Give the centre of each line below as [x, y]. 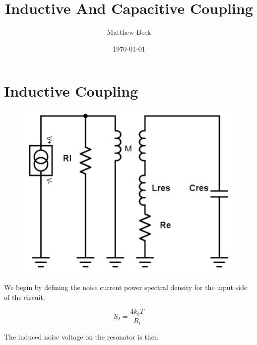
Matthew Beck [129, 32]
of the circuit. [25, 297]
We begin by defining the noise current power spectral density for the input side [126, 287]
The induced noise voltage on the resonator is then [81, 336]
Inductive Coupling [71, 91]
